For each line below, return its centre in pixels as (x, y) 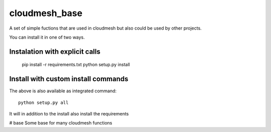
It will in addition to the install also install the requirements (69, 114)
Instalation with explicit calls (55, 51)
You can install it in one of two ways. (47, 37)
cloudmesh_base (46, 13)
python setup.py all (43, 102)
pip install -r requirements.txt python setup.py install (76, 65)
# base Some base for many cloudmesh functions (61, 123)
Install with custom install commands (69, 79)
